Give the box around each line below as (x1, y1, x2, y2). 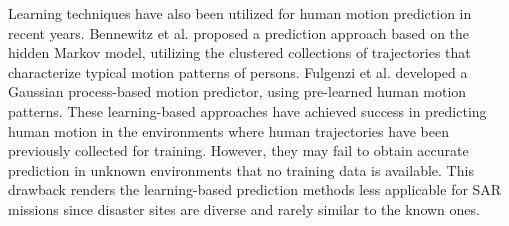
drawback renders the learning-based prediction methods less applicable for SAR (8, 179, 502, 200)
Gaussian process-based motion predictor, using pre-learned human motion (8, 81, 467, 102)
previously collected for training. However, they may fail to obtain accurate (8, 140, 469, 161)
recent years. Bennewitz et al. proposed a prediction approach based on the (8, 22, 470, 43)
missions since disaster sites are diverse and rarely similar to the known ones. (8, 198, 480, 219)
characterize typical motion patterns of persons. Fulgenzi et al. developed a (8, 61, 468, 82)
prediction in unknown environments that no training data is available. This (8, 159, 474, 180)
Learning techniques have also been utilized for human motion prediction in (8, 3, 472, 23)
